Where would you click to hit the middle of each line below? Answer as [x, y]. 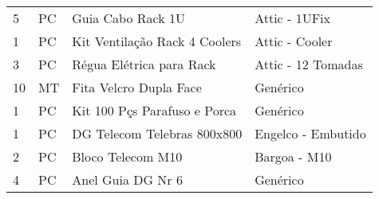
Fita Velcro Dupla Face [137, 87]
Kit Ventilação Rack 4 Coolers [157, 41]
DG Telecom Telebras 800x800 [157, 133]
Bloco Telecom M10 [127, 156]
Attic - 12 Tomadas [309, 64]
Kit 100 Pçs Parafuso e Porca [154, 110]
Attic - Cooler [294, 41]
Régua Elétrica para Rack [144, 64]
